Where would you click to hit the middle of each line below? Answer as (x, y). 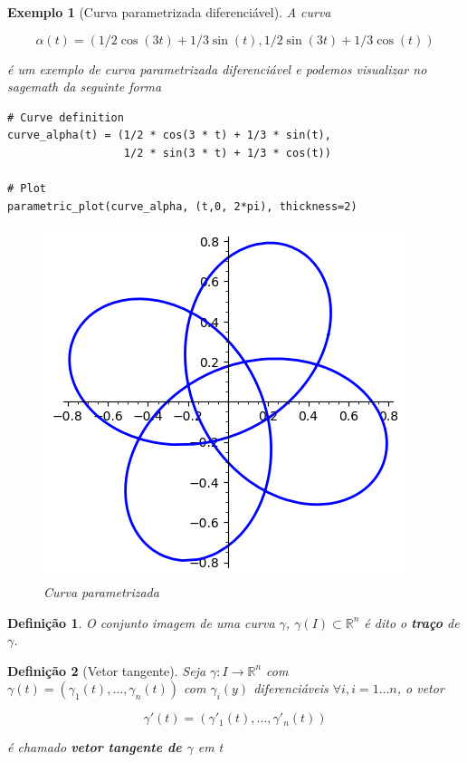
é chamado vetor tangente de (95, 747)
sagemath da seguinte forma (85, 87)
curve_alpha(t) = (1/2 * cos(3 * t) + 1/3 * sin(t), (169, 135)
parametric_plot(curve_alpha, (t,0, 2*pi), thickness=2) (182, 206)
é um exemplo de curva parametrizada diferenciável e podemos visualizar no (217, 68)
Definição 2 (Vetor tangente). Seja (107, 670)
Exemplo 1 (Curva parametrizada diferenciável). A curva (169, 12)
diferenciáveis (291, 688)
